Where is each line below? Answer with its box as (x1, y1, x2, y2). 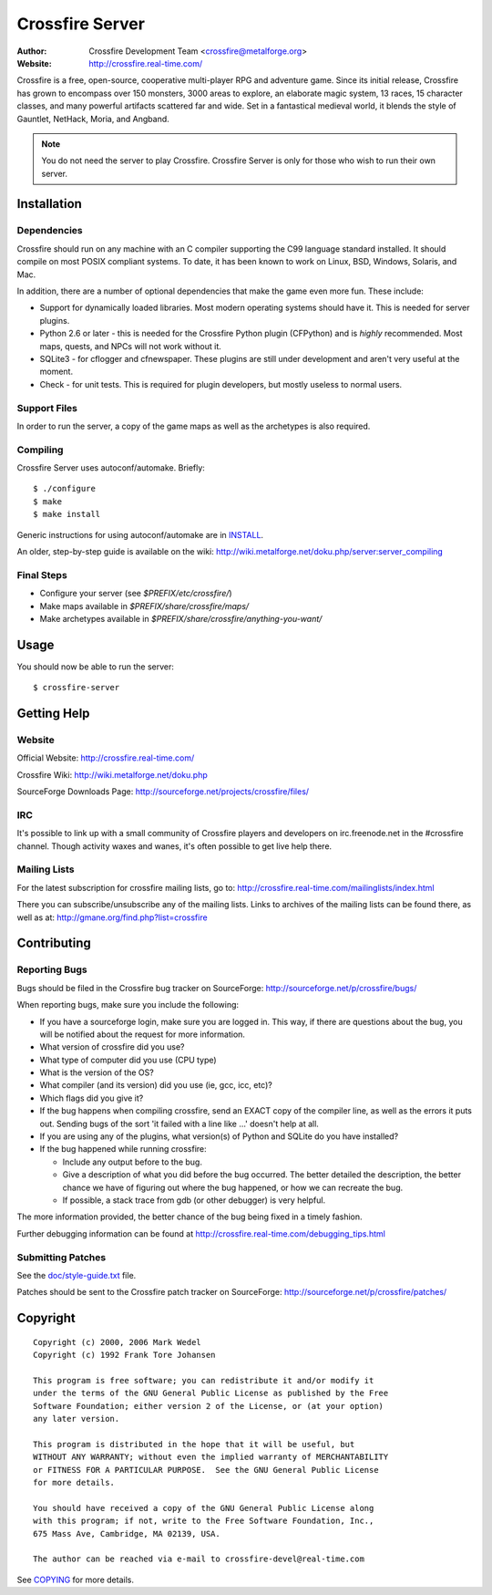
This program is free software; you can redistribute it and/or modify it (33, 1375, 374, 1385)
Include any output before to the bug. (62, 1156, 202, 1167)
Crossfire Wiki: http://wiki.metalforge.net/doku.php (16, 769, 209, 780)
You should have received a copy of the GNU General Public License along (33, 1503, 374, 1513)
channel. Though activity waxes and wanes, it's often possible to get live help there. (16, 840, 333, 852)
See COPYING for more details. (16, 1574, 134, 1585)
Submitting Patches (16, 1250, 107, 1263)
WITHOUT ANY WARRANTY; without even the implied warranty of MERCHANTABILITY (33, 1452, 389, 1463)
